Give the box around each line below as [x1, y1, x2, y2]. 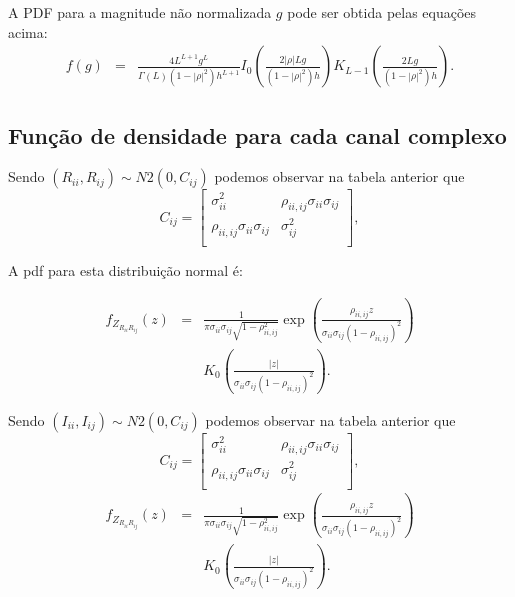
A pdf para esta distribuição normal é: [8, 260, 243, 281]
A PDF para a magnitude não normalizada [8, 2, 272, 22]
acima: [8, 21, 48, 42]
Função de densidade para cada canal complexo [8, 119, 507, 150]
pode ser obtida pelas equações [287, 2, 477, 22]
